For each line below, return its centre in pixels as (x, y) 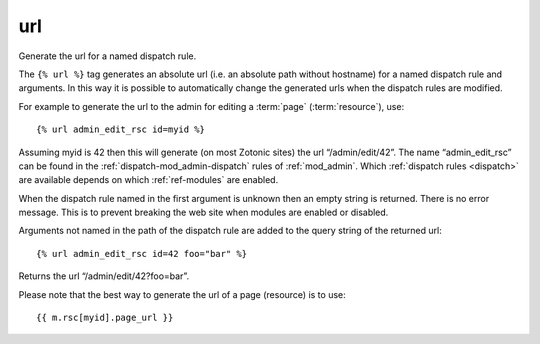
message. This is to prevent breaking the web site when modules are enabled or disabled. (203, 212)
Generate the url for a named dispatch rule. (107, 56)
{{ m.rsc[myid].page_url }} (105, 318)
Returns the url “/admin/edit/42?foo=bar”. (104, 276)
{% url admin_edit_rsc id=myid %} (120, 129)
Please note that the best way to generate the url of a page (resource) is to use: (182, 294)
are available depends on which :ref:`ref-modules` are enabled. (148, 180)
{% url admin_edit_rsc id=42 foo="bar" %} (142, 253)
